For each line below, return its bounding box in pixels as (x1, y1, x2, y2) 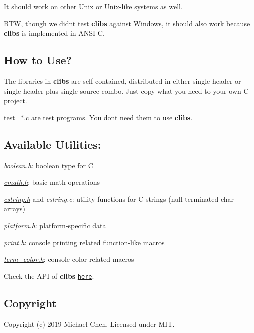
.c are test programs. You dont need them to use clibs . (24, 112, 193, 122)
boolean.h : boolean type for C (4, 160, 93, 170)
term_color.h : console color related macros (4, 254, 134, 264)
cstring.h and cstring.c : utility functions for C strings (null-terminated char (4, 193, 234, 204)
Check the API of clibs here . (4, 270, 94, 281)
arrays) (4, 203, 25, 214)
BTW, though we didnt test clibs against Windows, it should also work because (4, 18, 250, 28)
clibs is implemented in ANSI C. (4, 28, 105, 38)
